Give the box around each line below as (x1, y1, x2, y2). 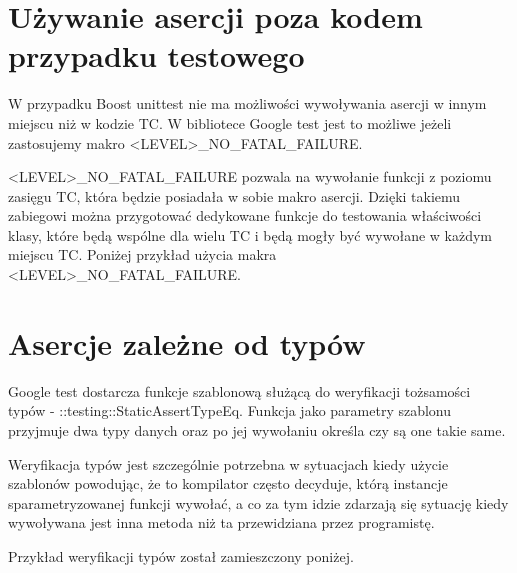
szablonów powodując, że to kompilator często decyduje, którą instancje (8, 473, 448, 494)
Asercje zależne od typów (8, 322, 366, 363)
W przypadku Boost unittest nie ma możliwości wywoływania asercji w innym (8, 93, 487, 114)
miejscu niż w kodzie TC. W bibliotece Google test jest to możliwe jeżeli (8, 112, 452, 133)
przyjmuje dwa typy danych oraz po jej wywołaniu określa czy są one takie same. (8, 419, 506, 440)
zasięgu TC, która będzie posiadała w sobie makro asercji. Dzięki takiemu (8, 185, 461, 206)
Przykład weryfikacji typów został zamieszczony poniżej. (8, 545, 354, 566)
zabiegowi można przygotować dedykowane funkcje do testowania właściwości (8, 205, 482, 226)
